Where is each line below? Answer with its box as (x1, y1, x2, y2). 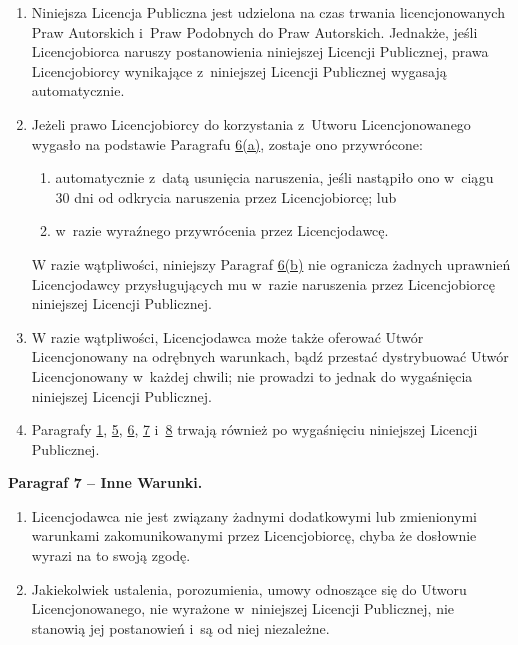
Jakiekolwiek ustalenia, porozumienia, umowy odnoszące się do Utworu (31, 578, 467, 599)
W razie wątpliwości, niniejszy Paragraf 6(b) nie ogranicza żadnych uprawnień (31, 253, 511, 274)
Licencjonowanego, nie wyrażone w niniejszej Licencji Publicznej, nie (31, 598, 455, 619)
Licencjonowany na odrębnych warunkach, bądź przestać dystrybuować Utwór (31, 346, 509, 367)
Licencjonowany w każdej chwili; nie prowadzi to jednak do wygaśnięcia (31, 365, 473, 386)
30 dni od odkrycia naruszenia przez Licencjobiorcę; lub (55, 186, 397, 207)
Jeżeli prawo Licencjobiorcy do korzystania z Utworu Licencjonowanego (31, 113, 471, 134)
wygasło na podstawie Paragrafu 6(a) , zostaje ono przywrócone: (31, 133, 423, 154)
